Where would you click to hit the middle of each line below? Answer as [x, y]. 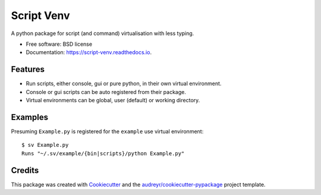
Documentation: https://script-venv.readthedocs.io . [89, 52]
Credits [25, 170]
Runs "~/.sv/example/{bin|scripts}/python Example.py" [103, 153]
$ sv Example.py [45, 145]
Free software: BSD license [59, 44]
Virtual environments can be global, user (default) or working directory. [113, 100]
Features [28, 69]
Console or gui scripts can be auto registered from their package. [106, 92]
